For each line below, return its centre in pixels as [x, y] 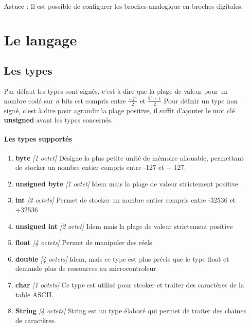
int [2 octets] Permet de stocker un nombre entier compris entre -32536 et [125, 200]
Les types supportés [38, 139]
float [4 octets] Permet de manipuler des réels [84, 242]
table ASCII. [34, 294]
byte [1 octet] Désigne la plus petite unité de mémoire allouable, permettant [130, 157]
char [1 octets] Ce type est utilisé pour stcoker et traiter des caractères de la [130, 284]
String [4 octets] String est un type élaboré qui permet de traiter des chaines [131, 311]
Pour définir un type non [201, 100]
